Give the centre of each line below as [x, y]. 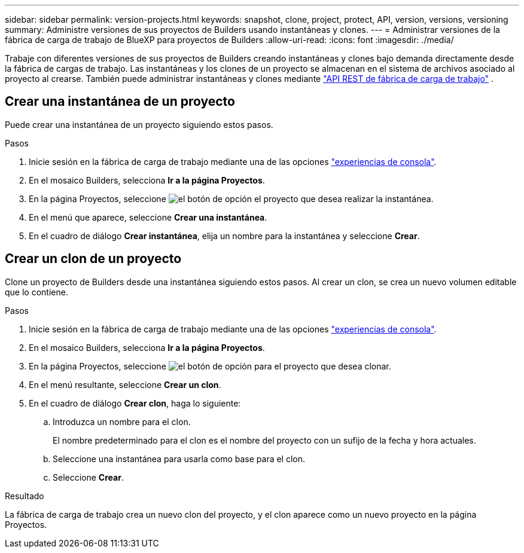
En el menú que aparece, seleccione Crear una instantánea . [148, 217]
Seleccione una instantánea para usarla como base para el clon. [179, 459]
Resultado [25, 496]
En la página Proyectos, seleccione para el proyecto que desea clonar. [210, 366]
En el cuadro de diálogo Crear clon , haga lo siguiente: [135, 403]
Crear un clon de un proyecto [93, 259]
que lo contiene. [36, 292]
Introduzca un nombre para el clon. [122, 421]
